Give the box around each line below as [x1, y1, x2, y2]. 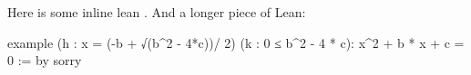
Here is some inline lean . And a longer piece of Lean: [7, 3, 306, 21]
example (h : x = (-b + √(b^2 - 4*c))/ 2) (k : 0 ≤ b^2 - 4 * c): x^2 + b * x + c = [7, 33, 465, 52]
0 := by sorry [7, 51, 82, 70]
